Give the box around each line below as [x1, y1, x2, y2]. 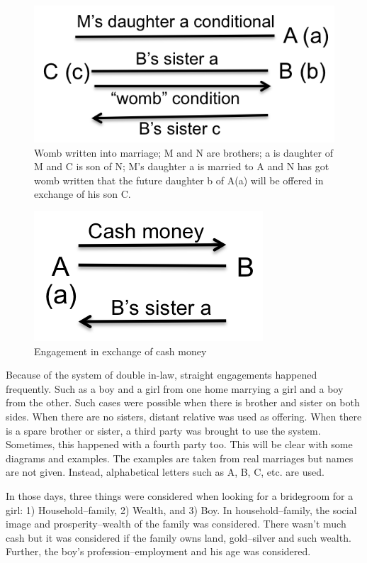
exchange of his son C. [34, 186, 131, 201]
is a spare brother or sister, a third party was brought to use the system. [6, 423, 321, 437]
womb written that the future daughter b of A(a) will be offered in [34, 172, 324, 187]
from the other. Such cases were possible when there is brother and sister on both [6, 395, 360, 410]
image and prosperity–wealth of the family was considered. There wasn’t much [6, 516, 346, 531]
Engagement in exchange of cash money [34, 343, 207, 358]
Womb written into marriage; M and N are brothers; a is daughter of [34, 145, 334, 160]
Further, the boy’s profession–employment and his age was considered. [6, 544, 311, 559]
